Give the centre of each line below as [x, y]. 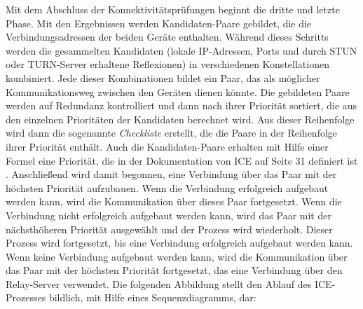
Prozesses [26, 297]
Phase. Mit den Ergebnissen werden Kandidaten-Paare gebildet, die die [159, 23]
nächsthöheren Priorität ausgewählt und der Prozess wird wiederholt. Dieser [169, 229]
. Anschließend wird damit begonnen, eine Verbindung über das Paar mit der [171, 174]
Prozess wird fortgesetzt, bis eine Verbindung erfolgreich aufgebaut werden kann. [179, 243]
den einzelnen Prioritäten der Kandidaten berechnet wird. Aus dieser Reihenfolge [180, 119]
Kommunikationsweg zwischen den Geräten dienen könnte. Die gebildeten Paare [178, 91]
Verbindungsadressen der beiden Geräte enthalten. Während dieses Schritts [167, 37]
